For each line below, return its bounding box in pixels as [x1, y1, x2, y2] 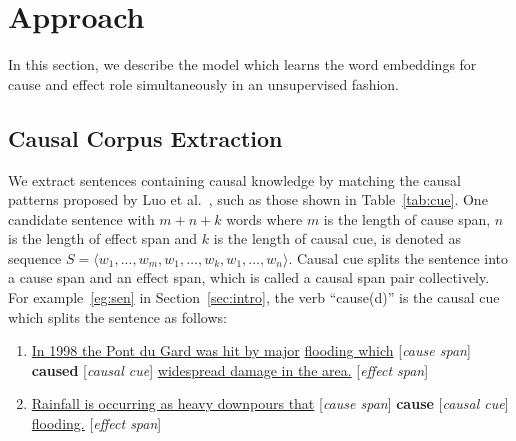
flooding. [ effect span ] [31, 413, 162, 434]
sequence [8, 247, 62, 268]
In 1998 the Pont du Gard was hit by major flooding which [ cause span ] [31, 340, 471, 361]
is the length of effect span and [8, 228, 198, 249]
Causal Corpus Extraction [8, 122, 283, 153]
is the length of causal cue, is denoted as [213, 228, 461, 249]
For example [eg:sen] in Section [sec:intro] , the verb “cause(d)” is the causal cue [8, 287, 500, 308]
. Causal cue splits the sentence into [288, 247, 509, 268]
